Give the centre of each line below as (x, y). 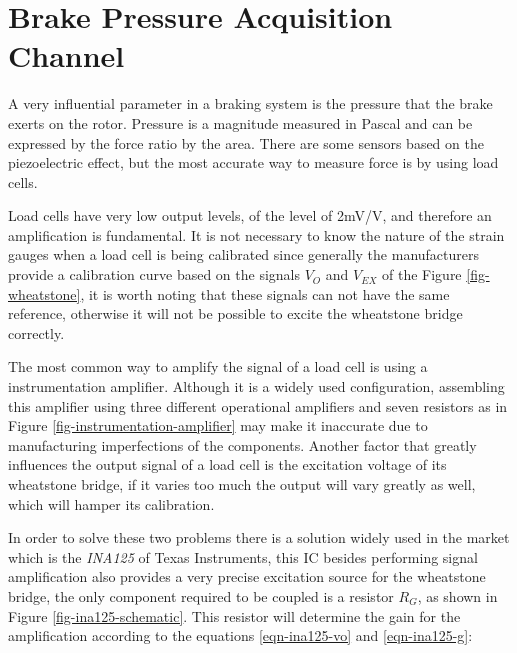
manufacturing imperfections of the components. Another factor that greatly (242, 444)
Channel (66, 55)
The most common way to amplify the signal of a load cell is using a (218, 366)
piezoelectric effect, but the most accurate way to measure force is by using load (253, 162)
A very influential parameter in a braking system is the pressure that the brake (250, 103)
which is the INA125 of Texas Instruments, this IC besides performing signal (243, 556)
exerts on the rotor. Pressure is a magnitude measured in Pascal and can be (240, 122)
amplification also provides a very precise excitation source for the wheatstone (247, 576)
